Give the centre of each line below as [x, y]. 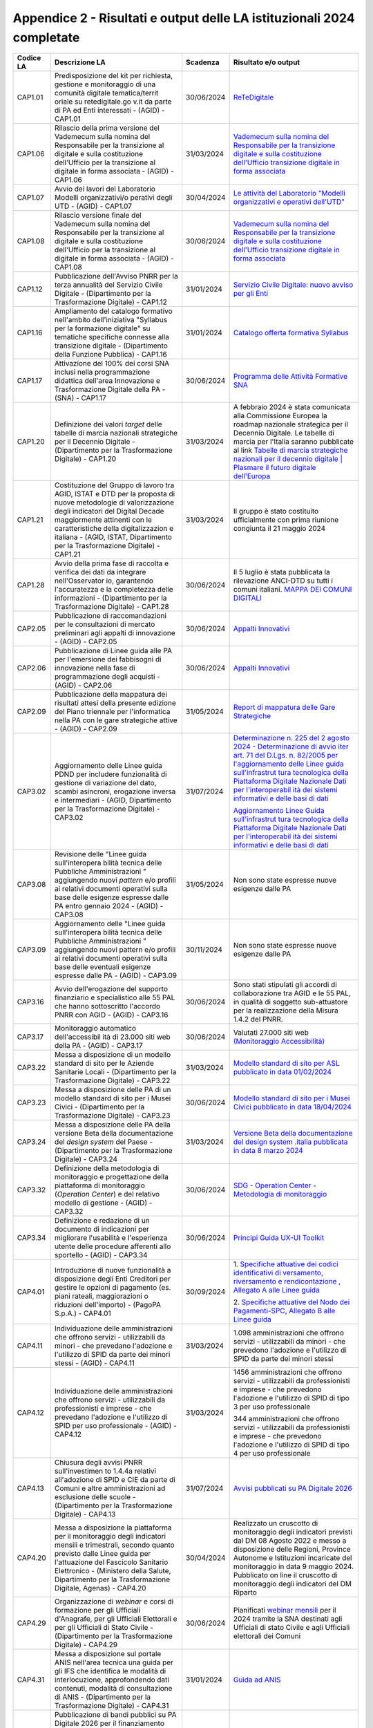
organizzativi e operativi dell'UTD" [289, 202]
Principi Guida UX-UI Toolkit [279, 1238]
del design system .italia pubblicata [290, 1142]
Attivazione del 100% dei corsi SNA [112, 364]
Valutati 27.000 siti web [271, 1033]
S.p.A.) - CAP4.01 [83, 1313]
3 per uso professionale [272, 1407]
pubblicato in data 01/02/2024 [282, 1072]
